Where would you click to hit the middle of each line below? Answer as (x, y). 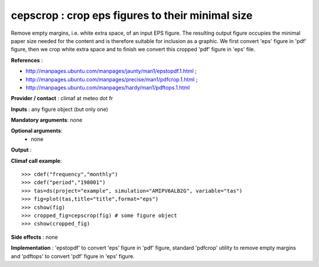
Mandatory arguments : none (47, 120)
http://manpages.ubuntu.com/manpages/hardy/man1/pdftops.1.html (108, 87)
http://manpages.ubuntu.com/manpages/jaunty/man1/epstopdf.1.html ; (111, 71)
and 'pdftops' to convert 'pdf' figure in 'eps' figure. (73, 256)
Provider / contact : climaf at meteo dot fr (62, 98)
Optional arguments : (37, 131)
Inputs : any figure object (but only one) (60, 109)
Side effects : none (35, 237)
